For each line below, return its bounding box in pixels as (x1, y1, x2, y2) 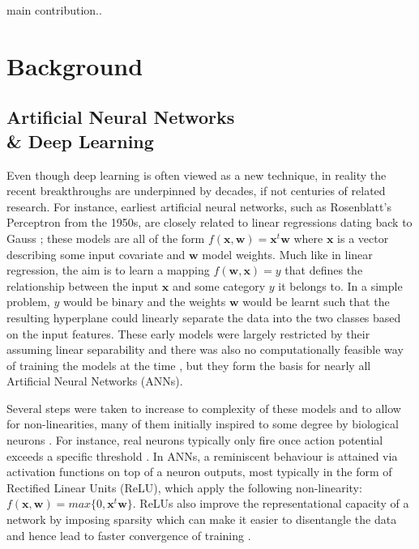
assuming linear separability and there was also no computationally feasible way (6, 341, 404, 358)
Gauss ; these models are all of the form (6, 229, 205, 246)
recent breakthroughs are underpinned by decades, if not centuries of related (6, 182, 386, 199)
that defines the (284, 262, 363, 279)
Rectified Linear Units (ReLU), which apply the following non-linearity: (6, 479, 362, 496)
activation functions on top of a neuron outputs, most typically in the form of (6, 463, 392, 480)
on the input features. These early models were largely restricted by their (6, 325, 370, 342)
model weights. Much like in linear (202, 245, 373, 262)
